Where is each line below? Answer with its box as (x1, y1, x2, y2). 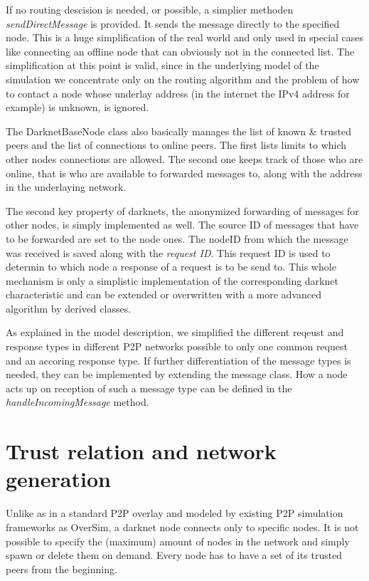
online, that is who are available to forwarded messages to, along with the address (6, 165, 363, 180)
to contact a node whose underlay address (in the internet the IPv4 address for (6, 85, 350, 100)
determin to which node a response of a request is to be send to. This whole (6, 259, 336, 274)
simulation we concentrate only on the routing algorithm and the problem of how (6, 71, 360, 86)
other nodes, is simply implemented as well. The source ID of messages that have (6, 217, 359, 232)
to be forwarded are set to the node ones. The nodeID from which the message (6, 231, 348, 246)
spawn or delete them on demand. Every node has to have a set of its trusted (6, 548, 343, 562)
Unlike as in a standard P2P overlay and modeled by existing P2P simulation (6, 506, 343, 520)
